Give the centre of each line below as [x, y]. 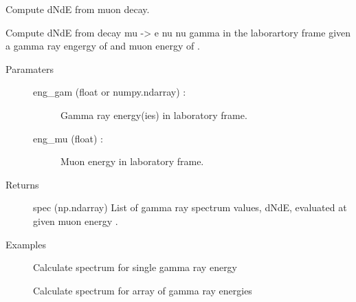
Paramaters [30, 68]
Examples [26, 244]
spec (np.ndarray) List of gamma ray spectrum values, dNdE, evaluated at [190, 207]
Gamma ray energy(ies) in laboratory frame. [154, 115]
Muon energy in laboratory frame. [132, 161]
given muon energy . [76, 220]
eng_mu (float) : [68, 138]
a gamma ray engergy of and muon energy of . [103, 46]
